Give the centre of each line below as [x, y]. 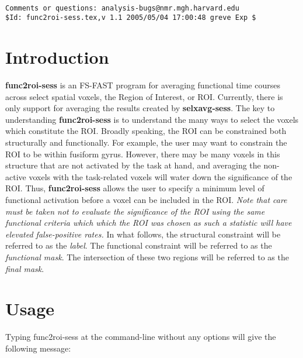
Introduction [57, 57]
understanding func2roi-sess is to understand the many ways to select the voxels [152, 119]
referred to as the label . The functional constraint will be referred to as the [139, 245]
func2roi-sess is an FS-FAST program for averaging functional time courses [143, 85]
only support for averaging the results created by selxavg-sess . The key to [140, 108]
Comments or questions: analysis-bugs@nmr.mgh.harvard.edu [122, 8]
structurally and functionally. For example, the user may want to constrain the [146, 142]
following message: [38, 348]
